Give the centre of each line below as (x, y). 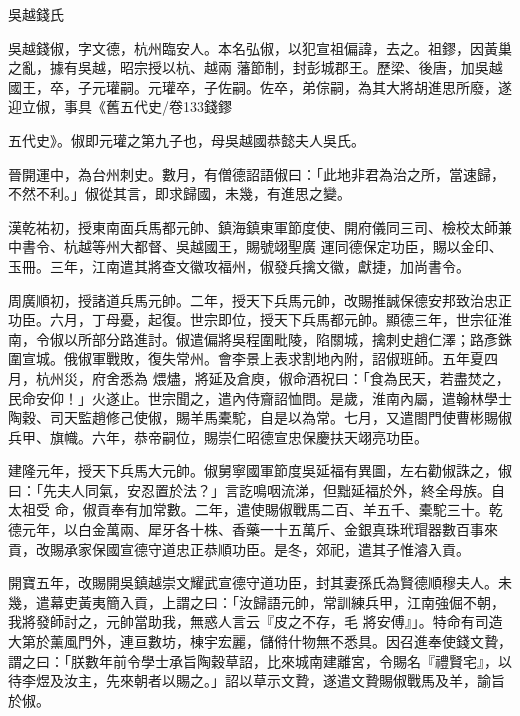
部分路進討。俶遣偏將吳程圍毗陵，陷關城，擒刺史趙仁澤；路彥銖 (301, 338)
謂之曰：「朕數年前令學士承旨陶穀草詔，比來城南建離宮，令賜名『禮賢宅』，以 (260, 660)
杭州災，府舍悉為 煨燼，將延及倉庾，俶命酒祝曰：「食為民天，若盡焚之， (272, 377)
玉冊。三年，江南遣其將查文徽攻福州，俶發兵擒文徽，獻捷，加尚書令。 (239, 265)
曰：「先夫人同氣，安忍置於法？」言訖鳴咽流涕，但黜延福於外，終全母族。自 (256, 489)
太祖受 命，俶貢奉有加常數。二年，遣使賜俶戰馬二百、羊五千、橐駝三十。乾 (255, 509)
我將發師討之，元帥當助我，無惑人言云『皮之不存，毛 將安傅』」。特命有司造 (255, 621)
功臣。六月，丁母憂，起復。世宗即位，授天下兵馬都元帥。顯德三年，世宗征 (253, 319)
